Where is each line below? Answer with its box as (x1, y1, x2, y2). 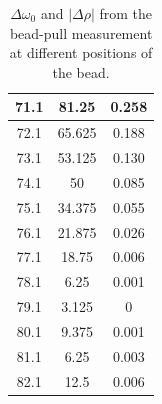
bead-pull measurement (9, 22, 153, 43)
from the (99, 3, 153, 23)
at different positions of (9, 42, 153, 63)
